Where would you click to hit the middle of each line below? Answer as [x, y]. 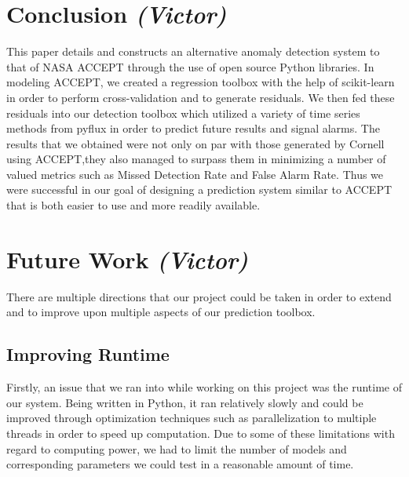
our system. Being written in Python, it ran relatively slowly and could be [185, 402]
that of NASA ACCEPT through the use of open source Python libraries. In [190, 66]
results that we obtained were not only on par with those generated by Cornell [195, 143]
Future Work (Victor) [128, 259]
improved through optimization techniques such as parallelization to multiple [192, 418]
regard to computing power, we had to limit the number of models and [177, 448]
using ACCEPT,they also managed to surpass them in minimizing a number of [196, 159]
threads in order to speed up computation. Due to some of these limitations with [201, 433]
